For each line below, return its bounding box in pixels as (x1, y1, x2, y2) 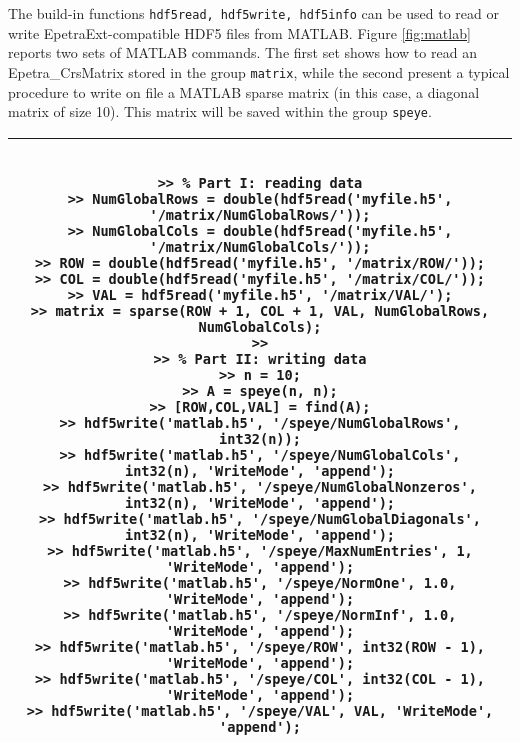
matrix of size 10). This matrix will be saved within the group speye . (8, 101, 432, 122)
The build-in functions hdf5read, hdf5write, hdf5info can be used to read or (8, 3, 499, 23)
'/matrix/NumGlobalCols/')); (149, 238, 371, 255)
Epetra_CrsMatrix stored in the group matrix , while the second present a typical (8, 61, 510, 82)
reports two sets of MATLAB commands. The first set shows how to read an (8, 42, 477, 63)
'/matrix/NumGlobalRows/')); (149, 206, 371, 223)
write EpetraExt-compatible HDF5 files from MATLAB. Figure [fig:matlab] (8, 22, 471, 43)
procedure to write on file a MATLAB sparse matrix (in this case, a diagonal (8, 81, 480, 102)
